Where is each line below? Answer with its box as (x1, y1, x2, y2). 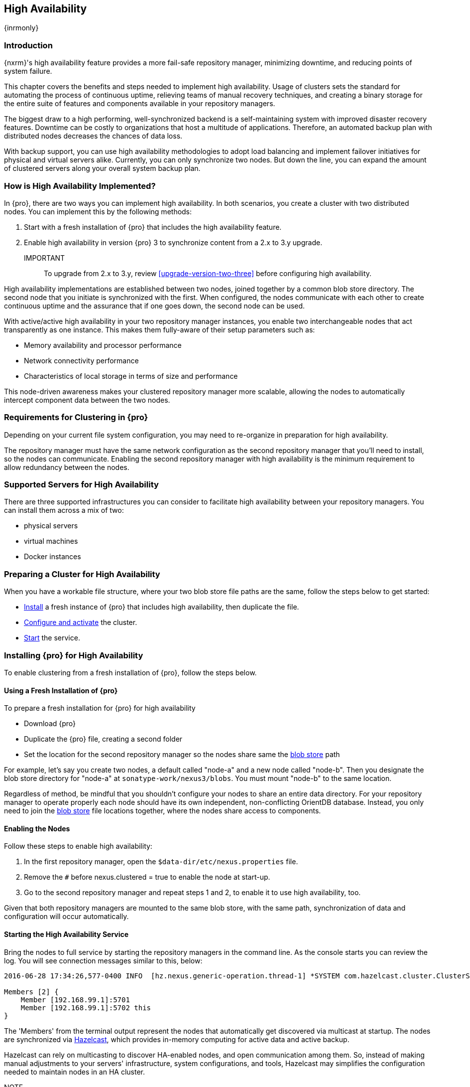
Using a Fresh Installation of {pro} (4, 686, 118, 695)
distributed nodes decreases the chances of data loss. (4, 132, 183, 141)
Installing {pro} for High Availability (4, 650, 143, 660)
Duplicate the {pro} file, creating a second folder (24, 735, 183, 744)
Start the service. (24, 633, 80, 642)
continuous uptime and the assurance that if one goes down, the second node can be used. (4, 301, 305, 310)
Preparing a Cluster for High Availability (4, 569, 160, 579)
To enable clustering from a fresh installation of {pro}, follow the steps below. (4, 668, 257, 677)
